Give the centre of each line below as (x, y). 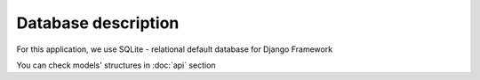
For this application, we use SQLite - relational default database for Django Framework (175, 49)
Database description (98, 23)
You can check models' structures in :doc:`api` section (116, 65)
